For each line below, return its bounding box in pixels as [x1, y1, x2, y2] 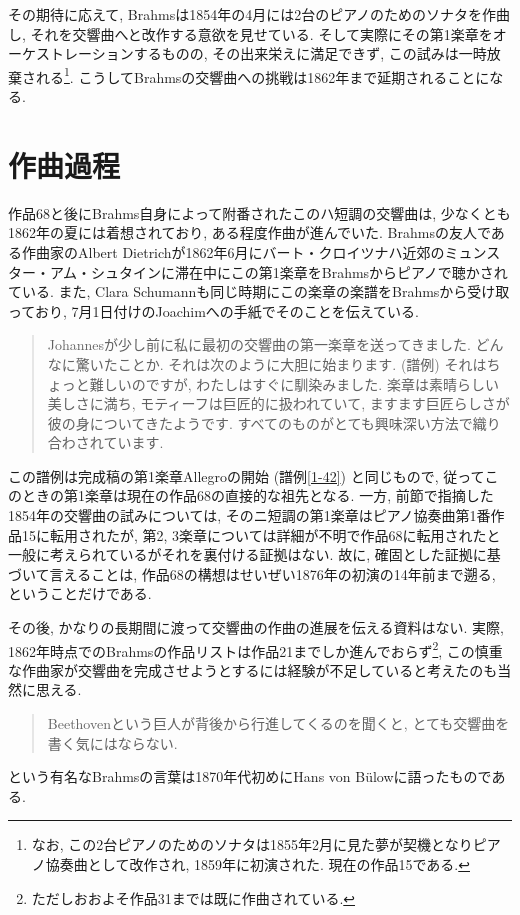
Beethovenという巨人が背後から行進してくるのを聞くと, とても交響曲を [47, 713, 510, 734]
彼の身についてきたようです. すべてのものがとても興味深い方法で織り [47, 412, 501, 433]
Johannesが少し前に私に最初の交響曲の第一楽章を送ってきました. [47, 334, 471, 355]
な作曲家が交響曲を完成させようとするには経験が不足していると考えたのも [8, 659, 498, 680]
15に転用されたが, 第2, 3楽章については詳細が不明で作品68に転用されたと [21, 524, 501, 545]
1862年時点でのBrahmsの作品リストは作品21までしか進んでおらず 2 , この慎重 [8, 637, 503, 661]
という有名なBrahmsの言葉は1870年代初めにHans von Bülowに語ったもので [8, 766, 492, 787]
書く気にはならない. [47, 732, 178, 753]
